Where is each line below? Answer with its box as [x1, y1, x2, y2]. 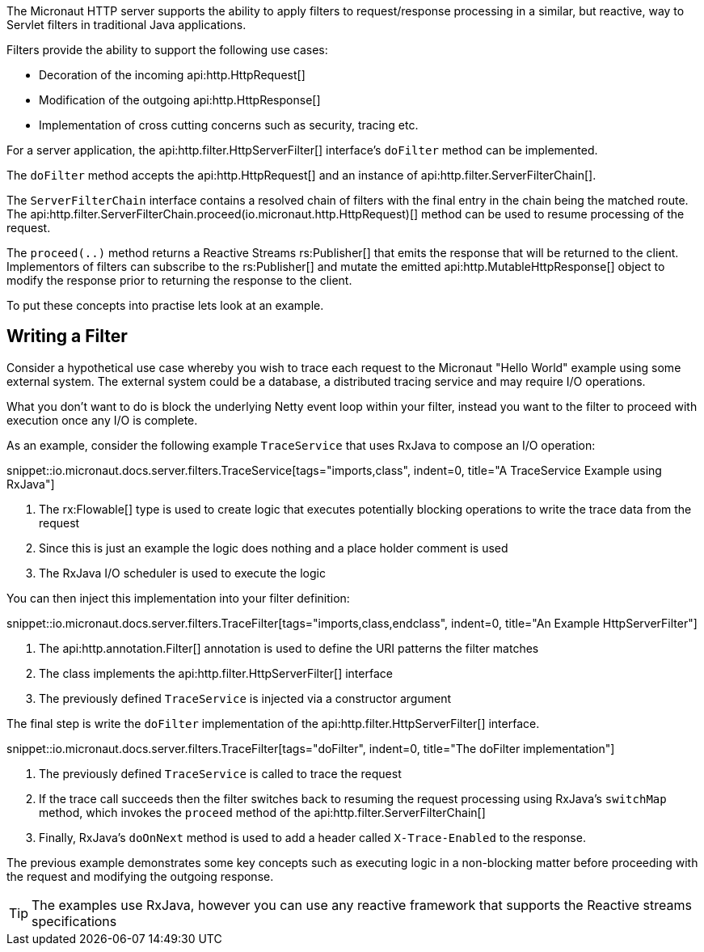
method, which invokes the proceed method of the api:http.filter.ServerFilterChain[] [39, 805, 486, 819]
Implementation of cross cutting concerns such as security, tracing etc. [39, 118, 419, 132]
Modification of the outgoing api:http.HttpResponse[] [39, 93, 321, 107]
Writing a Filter [6, 326, 128, 347]
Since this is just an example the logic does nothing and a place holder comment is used [39, 540, 508, 555]
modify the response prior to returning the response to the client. [6, 273, 352, 287]
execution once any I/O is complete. [6, 413, 198, 427]
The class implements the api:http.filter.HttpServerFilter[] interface [39, 666, 393, 680]
